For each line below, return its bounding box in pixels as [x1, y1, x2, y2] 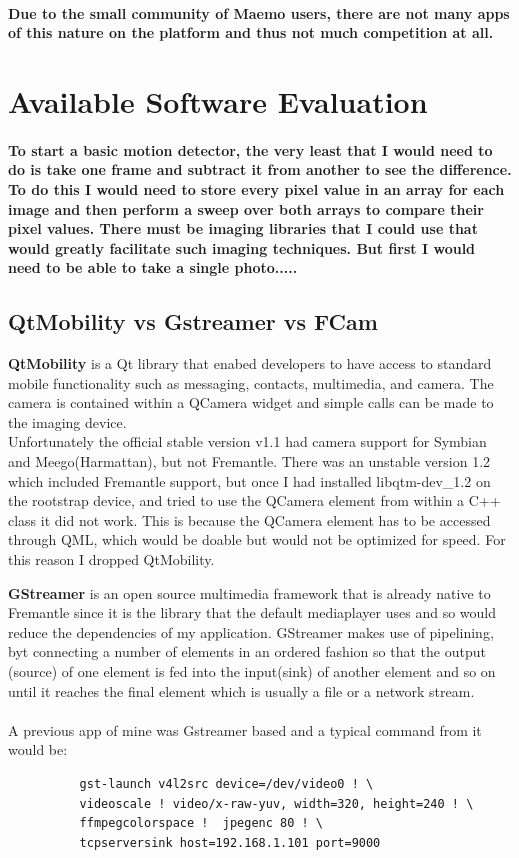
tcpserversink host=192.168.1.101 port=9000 [79, 835, 381, 850]
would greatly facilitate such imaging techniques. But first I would [8, 237, 476, 258]
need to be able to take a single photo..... [8, 257, 298, 278]
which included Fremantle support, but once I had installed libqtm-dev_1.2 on [8, 470, 491, 491]
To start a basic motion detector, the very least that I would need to [8, 139, 493, 160]
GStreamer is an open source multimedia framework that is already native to [8, 582, 491, 603]
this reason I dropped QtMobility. [8, 549, 215, 570]
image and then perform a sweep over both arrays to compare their [8, 198, 484, 219]
